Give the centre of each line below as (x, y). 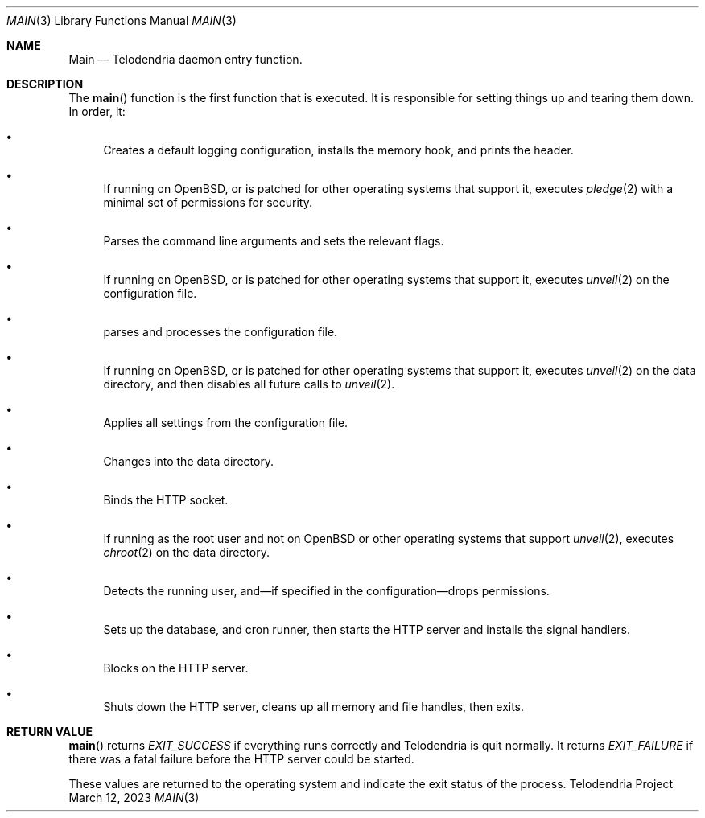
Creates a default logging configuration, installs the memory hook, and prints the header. (338, 150)
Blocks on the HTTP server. (176, 668)
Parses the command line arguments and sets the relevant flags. (274, 241)
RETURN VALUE (49, 732)
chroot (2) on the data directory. (187, 552)
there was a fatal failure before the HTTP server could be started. (241, 759)
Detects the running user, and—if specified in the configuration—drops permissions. (326, 591)
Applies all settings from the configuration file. (226, 423)
